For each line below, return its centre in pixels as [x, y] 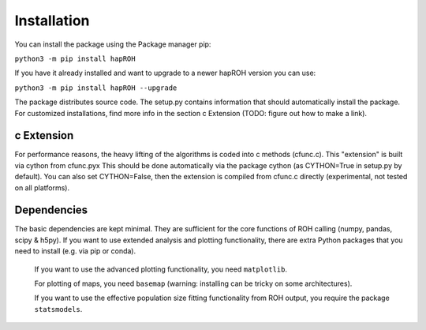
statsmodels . [58, 309]
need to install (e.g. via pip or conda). [75, 251]
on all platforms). [42, 187]
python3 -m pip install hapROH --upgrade [96, 88]
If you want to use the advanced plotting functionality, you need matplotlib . [161, 269]
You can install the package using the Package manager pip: [113, 44]
